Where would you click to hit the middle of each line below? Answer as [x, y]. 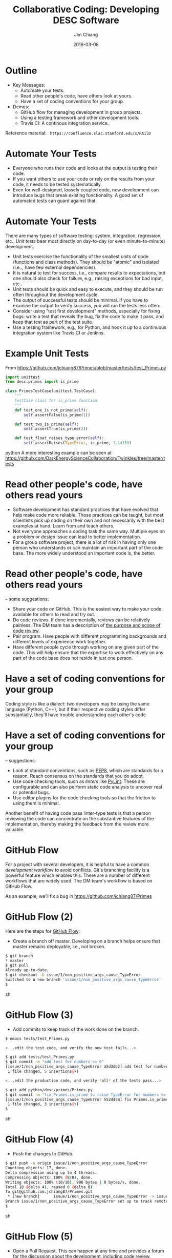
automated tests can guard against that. [55, 201]
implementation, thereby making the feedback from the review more [77, 824]
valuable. [15, 829]
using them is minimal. [36, 803]
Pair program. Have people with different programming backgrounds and [89, 636]
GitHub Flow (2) [39, 917]
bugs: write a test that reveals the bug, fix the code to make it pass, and [88, 316]
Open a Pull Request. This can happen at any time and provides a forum [88, 1251]
